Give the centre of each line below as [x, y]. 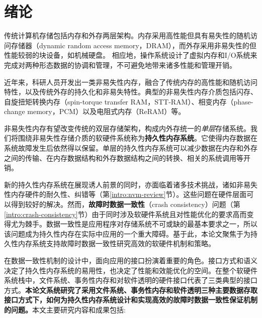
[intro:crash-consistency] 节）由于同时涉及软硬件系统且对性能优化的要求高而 [125, 214]
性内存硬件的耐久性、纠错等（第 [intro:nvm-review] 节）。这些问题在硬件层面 [125, 194]
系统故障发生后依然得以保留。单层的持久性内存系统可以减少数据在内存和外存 [131, 148]
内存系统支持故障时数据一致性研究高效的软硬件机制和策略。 [116, 243]
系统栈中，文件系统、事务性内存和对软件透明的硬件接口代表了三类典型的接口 [131, 280]
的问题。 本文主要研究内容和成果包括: [65, 309]
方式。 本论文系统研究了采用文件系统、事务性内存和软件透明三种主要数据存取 [131, 290]
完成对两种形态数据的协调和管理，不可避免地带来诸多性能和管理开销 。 [120, 65]
